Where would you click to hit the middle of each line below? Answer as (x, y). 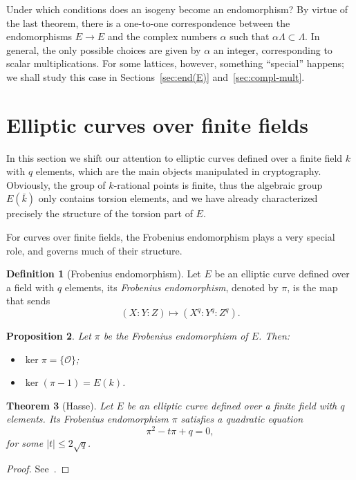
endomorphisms (39, 36)
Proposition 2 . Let (49, 336)
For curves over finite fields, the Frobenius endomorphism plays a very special (171, 237)
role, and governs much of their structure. (94, 250)
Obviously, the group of (56, 184)
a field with (30, 287)
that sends (28, 301)
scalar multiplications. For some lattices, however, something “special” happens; (175, 63)
